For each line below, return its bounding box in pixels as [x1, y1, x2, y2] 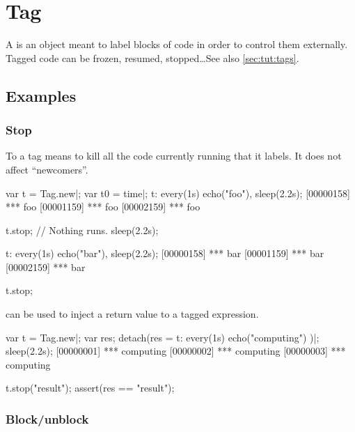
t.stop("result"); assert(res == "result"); [6, 380, 175, 395]
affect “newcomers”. [6, 162, 88, 176]
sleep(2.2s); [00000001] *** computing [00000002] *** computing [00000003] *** [6, 344, 346, 358]
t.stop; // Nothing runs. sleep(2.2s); [6, 222, 159, 237]
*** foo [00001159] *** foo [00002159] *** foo [6, 199, 200, 214]
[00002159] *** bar [6, 259, 86, 274]
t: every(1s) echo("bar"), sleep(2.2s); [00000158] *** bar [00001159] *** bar [6, 246, 324, 261]
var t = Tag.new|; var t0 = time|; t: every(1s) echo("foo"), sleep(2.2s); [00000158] [6, 185, 350, 200]
